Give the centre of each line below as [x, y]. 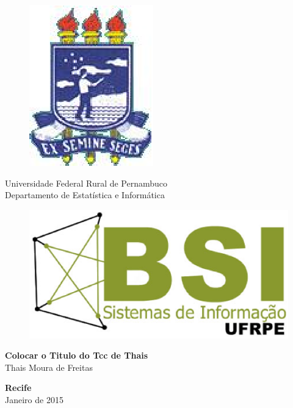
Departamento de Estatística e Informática [85, 195]
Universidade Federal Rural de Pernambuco [86, 183]
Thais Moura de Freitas [49, 367]
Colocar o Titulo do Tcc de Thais [77, 355]
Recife [18, 388]
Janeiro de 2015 [34, 399]
